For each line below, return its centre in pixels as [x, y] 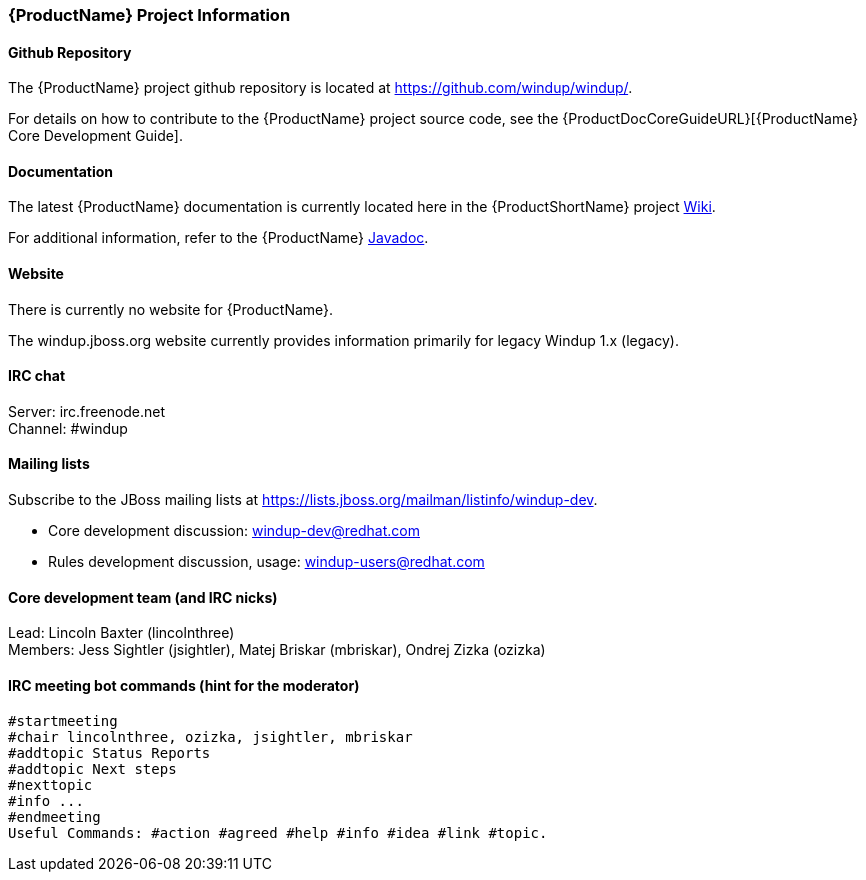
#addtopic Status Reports [109, 752]
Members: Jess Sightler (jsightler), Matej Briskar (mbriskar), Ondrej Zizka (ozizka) [277, 650]
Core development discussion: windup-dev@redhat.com [234, 531]
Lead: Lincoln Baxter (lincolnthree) [121, 633]
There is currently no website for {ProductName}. [171, 309]
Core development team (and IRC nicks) [143, 597]
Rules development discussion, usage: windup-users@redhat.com [266, 562]
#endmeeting [54, 816]
